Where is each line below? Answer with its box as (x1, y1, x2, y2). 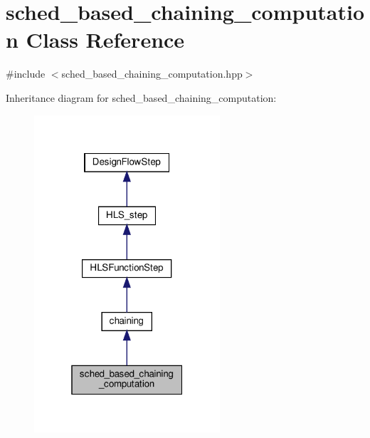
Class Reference (26, 25, 185, 54)
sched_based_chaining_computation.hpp (61, 66, 243, 81)
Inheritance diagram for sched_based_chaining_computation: (6, 90, 277, 105)
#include (6, 66, 46, 81)
